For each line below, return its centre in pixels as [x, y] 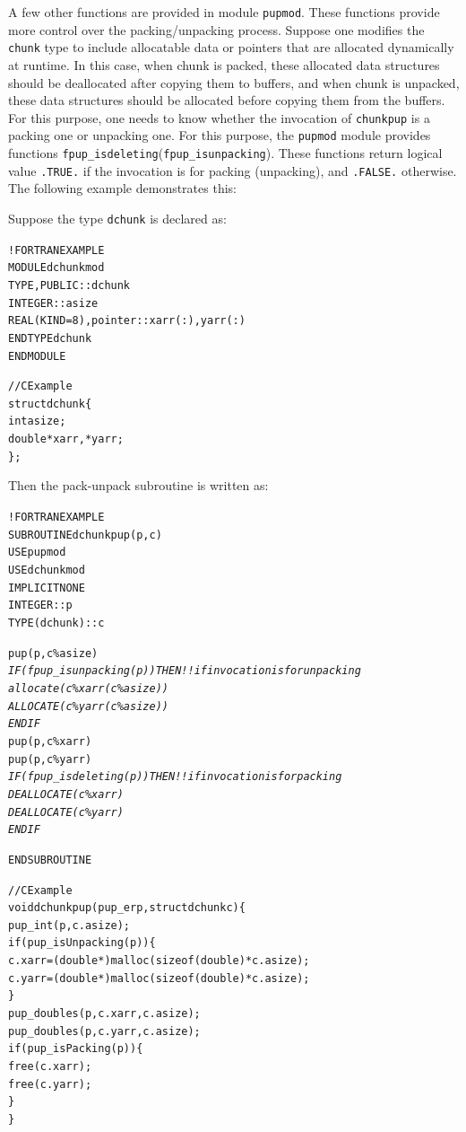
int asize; [37, 421]
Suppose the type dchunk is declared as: [117, 218]
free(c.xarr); [50, 1067]
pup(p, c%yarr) [50, 759]
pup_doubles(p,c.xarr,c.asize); [104, 1014]
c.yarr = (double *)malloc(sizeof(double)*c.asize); [159, 978]
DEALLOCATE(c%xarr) [66, 794]
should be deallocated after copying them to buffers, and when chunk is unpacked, [234, 82]
